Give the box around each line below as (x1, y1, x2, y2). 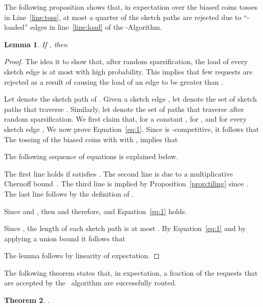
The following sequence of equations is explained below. (4, 151, 179, 162)
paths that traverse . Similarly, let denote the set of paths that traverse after (4, 103, 244, 114)
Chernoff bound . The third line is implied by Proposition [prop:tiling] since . (4, 178, 249, 189)
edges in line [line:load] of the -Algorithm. (30, 22, 162, 32)
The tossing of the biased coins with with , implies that (4, 133, 178, 144)
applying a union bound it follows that (4, 233, 125, 243)
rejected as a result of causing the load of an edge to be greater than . (4, 76, 224, 87)
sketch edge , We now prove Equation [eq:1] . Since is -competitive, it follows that (4, 123, 259, 134)
